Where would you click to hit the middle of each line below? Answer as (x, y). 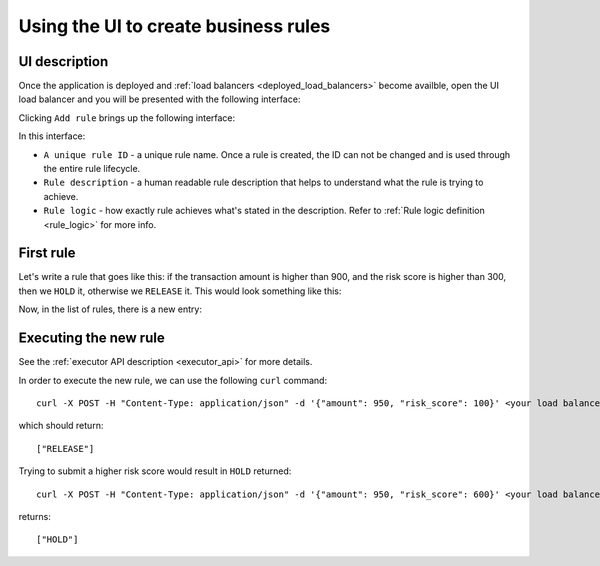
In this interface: (52, 136)
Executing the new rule (91, 338)
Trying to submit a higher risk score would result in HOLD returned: (155, 471)
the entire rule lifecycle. (92, 169)
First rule (47, 253)
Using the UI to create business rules (174, 26)
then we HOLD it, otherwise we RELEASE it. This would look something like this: (180, 291)
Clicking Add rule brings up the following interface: (127, 117)
